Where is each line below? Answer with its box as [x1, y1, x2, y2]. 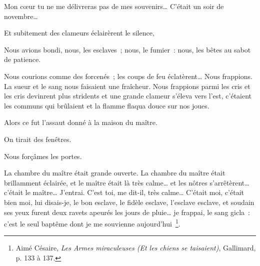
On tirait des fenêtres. [4, 133, 71, 144]
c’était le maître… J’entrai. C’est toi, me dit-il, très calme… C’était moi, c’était [4, 187, 244, 197]
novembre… [4, 10, 38, 21]
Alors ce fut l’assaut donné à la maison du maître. [4, 117, 157, 127]
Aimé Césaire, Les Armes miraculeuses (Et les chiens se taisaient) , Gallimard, [15, 242, 256, 253]
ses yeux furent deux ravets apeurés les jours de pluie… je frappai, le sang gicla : [4, 206, 250, 217]
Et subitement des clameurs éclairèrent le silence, [4, 27, 154, 38]
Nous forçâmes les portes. [4, 150, 82, 161]
